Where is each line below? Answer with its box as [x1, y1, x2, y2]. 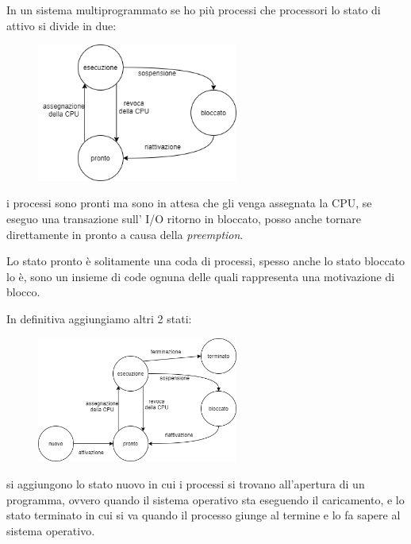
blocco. [6, 284, 40, 300]
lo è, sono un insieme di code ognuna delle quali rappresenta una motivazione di [6, 268, 395, 284]
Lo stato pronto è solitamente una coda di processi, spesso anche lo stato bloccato [6, 253, 405, 269]
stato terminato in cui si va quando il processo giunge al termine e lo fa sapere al [6, 507, 401, 523]
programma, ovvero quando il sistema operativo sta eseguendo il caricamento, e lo [6, 491, 405, 507]
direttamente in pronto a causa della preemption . [6, 226, 244, 242]
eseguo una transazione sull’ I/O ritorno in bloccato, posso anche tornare [6, 210, 362, 227]
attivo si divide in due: [6, 17, 117, 33]
